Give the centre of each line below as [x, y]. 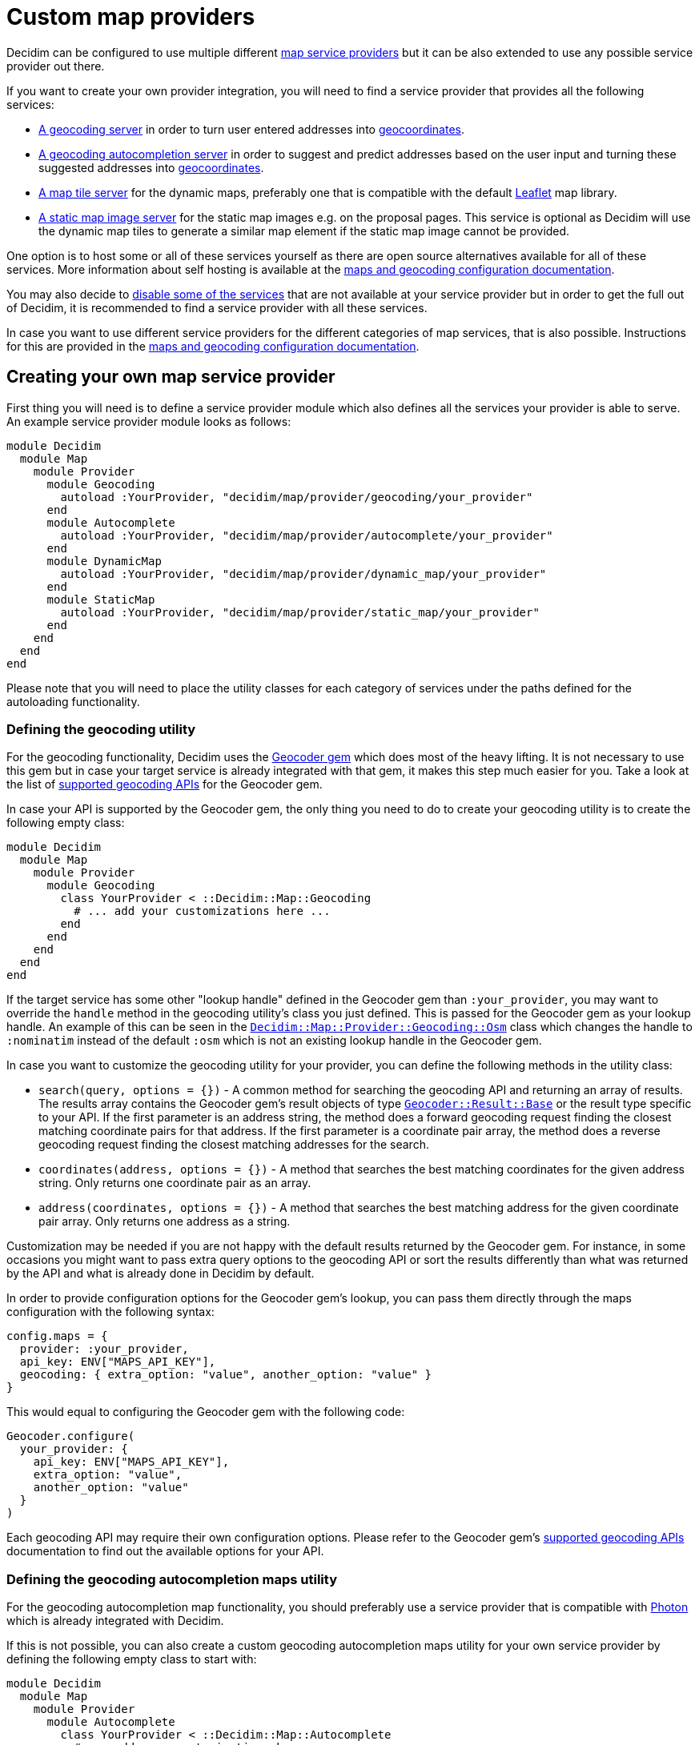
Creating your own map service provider [171, 377]
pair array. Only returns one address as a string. [165, 1221]
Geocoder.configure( [71, 1436]
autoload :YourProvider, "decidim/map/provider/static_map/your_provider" [300, 612]
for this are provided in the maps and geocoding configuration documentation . [213, 346]
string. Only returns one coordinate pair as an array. [175, 1183]
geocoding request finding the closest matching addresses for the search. [234, 1145]
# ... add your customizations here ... [202, 911]
